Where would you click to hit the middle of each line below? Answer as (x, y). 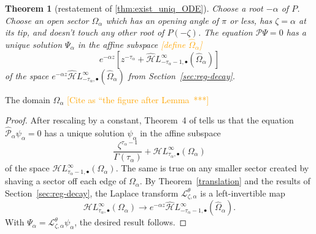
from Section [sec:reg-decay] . (182, 75)
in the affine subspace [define (132, 44)
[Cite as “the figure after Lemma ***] (138, 99)
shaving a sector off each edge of (66, 181)
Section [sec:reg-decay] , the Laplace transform (92, 193)
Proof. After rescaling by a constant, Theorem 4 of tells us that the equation (149, 120)
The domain (28, 99)
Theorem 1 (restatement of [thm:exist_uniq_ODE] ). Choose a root (134, 8)
